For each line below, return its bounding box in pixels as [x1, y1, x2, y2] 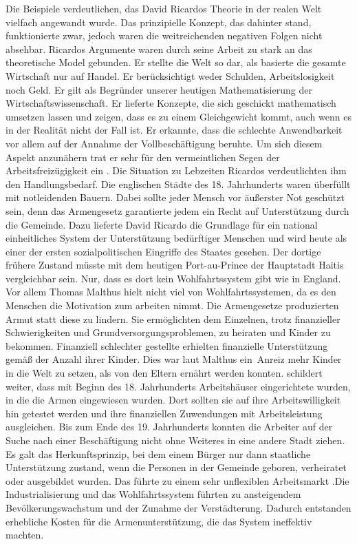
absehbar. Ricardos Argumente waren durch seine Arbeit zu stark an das [6, 41, 312, 56]
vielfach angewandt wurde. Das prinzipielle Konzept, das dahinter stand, [6, 14, 312, 29]
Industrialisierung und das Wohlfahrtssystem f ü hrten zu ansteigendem [6, 487, 301, 501]
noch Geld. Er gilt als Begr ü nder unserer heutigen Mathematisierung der [6, 82, 312, 96]
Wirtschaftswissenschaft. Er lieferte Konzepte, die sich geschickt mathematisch [6, 96, 336, 110]
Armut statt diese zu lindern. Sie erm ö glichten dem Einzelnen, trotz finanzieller [6, 311, 340, 326]
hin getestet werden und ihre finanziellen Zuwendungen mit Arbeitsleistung [6, 406, 323, 420]
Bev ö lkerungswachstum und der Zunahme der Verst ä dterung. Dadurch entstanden [6, 500, 351, 514]
